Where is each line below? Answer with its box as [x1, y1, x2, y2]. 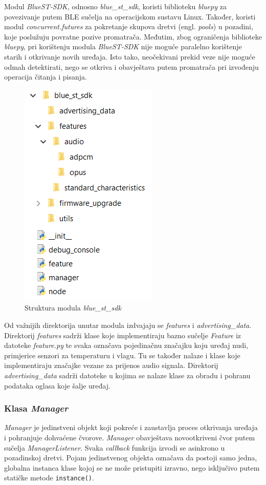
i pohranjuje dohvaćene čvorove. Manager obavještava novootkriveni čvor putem [4, 432, 255, 442]
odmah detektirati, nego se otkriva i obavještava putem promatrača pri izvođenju [4, 61, 259, 72]
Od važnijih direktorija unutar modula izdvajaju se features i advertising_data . [4, 319, 252, 330]
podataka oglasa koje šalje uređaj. [4, 380, 110, 391]
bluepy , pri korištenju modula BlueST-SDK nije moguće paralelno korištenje [4, 41, 242, 52]
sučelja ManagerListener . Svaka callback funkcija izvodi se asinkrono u [4, 442, 225, 453]
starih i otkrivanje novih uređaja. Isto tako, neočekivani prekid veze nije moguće [4, 51, 255, 62]
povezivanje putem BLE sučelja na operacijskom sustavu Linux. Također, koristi [4, 11, 256, 22]
